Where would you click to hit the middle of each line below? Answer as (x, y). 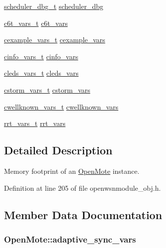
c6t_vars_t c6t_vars (36, 23)
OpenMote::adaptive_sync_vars (70, 239)
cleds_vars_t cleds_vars (41, 73)
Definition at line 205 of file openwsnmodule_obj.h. (83, 187)
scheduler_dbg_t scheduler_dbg (54, 6)
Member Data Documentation (83, 214)
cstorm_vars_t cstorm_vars (47, 89)
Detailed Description (58, 150)
